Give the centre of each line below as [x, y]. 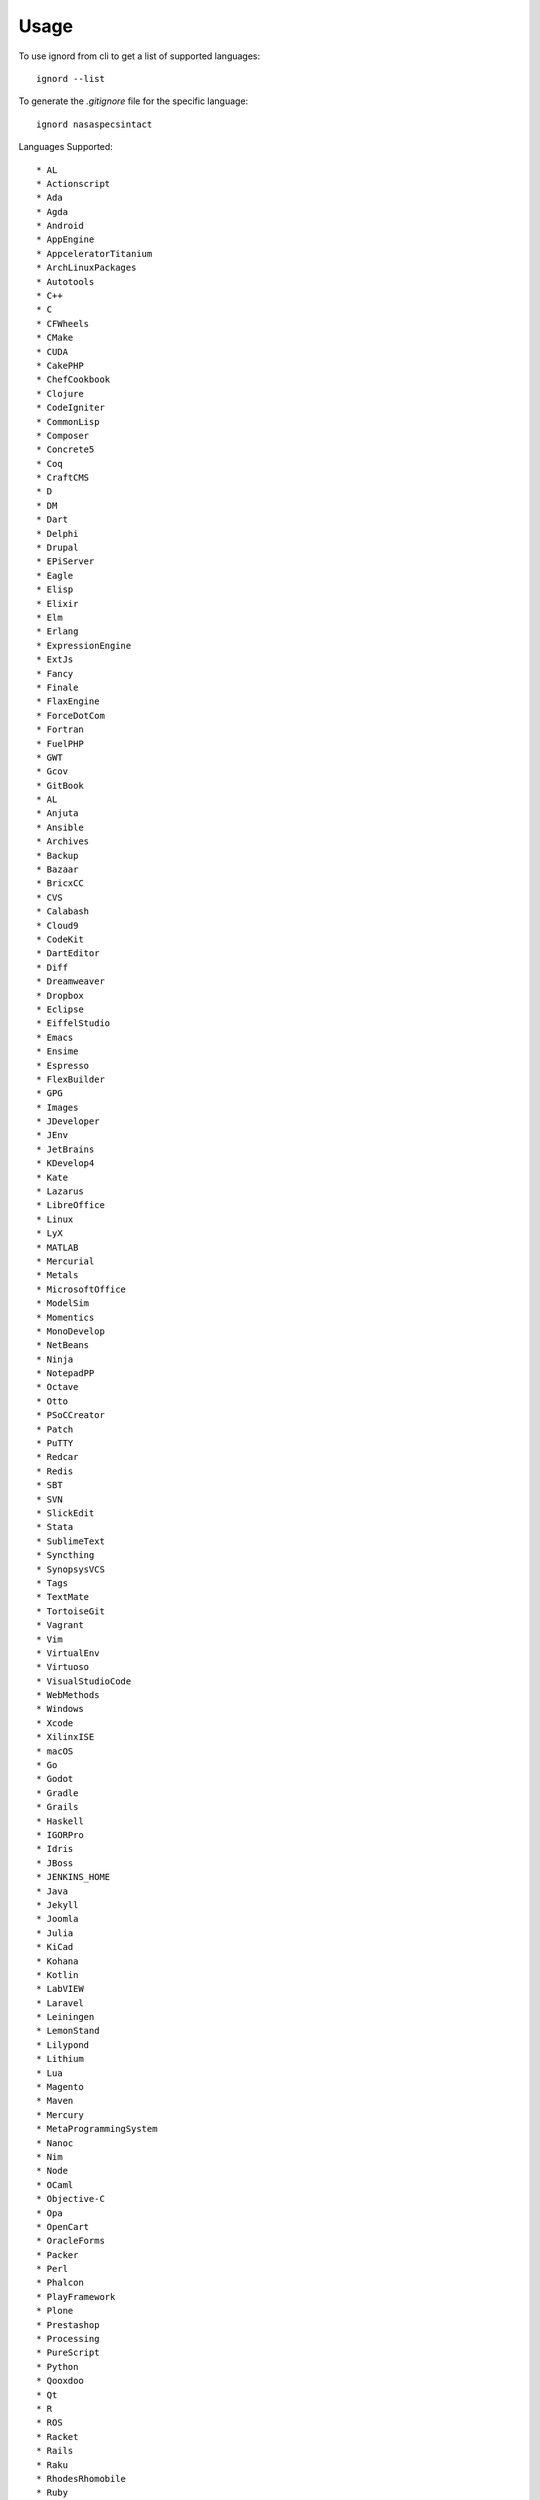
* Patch [55, 1429]
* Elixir [57, 603]
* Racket [57, 2436]
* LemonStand [68, 2031]
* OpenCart [63, 2226]
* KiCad [55, 1947]
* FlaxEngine [68, 701]
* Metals [57, 1275]
